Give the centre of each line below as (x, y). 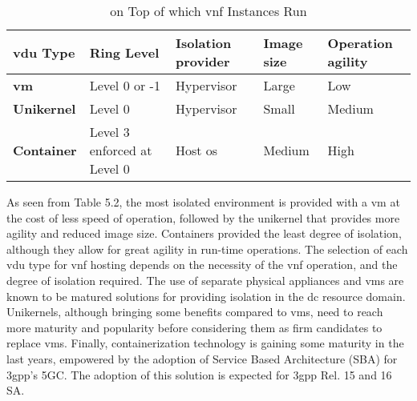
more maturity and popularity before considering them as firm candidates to (194, 327)
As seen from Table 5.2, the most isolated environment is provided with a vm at (203, 202)
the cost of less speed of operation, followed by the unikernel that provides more (203, 217)
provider (203, 61)
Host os (197, 150)
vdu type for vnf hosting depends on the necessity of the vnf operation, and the (202, 265)
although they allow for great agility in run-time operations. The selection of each (207, 249)
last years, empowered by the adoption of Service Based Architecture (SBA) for (202, 358)
